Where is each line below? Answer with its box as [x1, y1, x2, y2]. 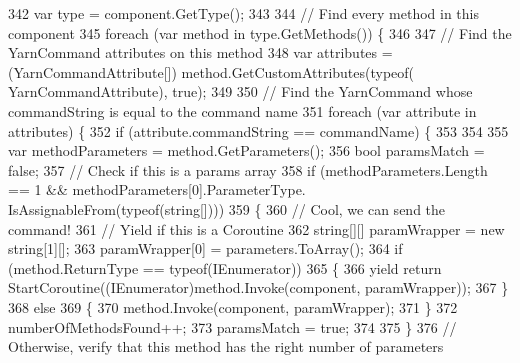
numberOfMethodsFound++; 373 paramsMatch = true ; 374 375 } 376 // [8, 316, 457, 337]
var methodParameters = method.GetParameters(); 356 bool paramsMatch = [8, 140, 485, 161]
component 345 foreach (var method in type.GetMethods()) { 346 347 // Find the [8, 22, 512, 43]
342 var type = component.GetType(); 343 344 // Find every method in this [8, 3, 480, 23]
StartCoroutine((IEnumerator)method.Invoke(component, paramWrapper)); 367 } [8, 277, 509, 298]
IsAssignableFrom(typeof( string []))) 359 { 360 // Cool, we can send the [8, 198, 446, 219]
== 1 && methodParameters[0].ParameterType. [8, 179, 306, 200]
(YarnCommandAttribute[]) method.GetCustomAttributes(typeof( [8, 61, 415, 82]
